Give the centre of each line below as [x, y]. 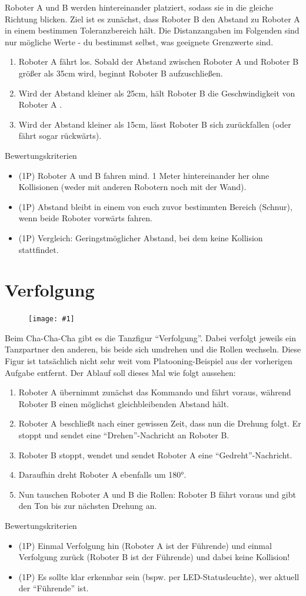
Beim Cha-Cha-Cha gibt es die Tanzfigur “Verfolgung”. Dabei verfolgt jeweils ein [150, 337]
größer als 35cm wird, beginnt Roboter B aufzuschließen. [121, 73]
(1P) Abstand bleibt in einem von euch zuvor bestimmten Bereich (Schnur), [155, 206]
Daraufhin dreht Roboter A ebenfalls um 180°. [102, 475]
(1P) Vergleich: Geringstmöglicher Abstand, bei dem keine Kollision [141, 237]
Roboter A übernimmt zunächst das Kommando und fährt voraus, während [155, 392]
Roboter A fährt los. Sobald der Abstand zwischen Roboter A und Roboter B [159, 61]
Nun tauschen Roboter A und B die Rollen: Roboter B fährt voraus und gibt [157, 494]
